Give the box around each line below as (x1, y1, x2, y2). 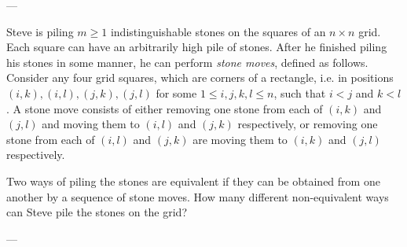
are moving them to (192, 131, 288, 147)
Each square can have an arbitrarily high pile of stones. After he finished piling (6, 39, 387, 55)
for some (156, 84, 197, 101)
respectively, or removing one (237, 116, 378, 132)
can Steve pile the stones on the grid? (6, 204, 188, 220)
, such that (273, 84, 326, 101)
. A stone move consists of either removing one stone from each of (6, 100, 323, 116)
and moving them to (42, 116, 140, 132)
